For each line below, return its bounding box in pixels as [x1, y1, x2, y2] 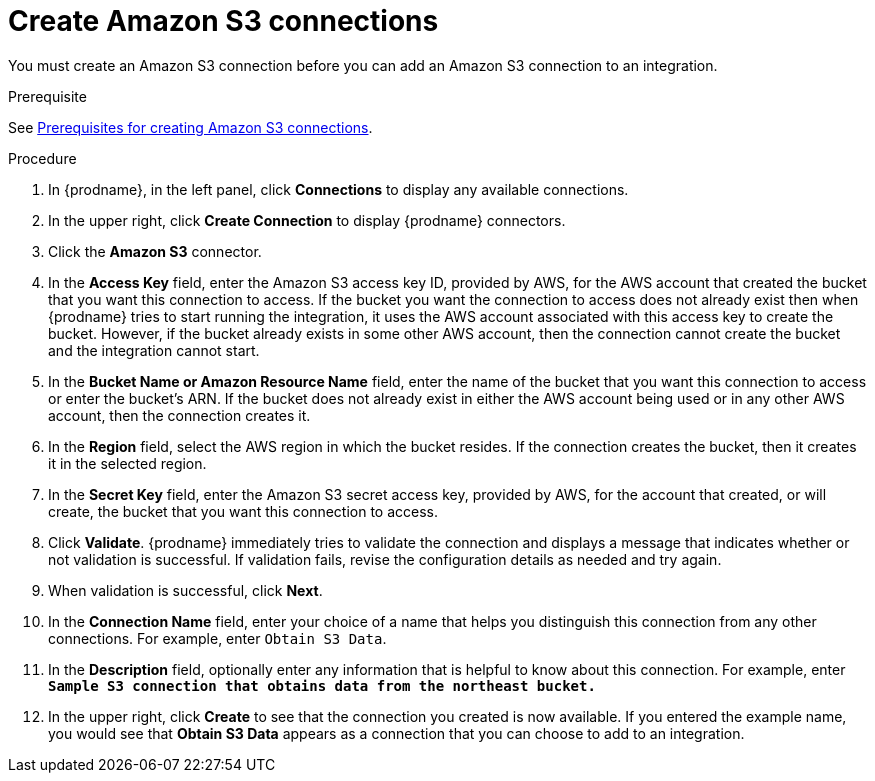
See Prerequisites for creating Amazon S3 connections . [8, 118, 373, 136]
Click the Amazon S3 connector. [48, 242, 262, 260]
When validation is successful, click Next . [48, 581, 323, 599]
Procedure [8, 149, 77, 167]
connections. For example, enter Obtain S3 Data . [48, 629, 387, 647]
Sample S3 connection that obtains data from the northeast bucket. [48, 677, 596, 694]
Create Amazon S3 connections [8, 4, 439, 38]
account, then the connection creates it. [48, 406, 311, 424]
